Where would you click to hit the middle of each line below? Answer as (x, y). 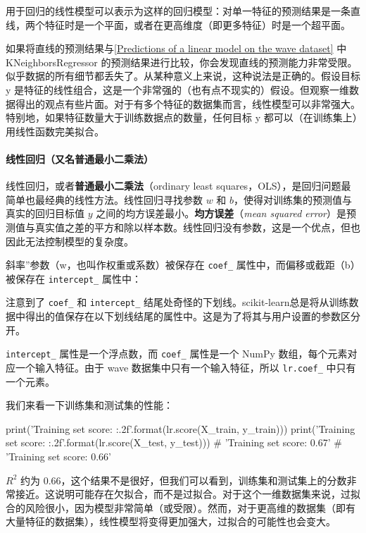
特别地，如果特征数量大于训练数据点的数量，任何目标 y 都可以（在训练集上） (182, 117)
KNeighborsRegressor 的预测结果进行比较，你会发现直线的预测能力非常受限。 (182, 62)
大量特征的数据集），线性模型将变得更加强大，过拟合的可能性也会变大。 (171, 521)
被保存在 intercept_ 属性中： (74, 278)
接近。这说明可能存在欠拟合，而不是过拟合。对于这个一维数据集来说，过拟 (188, 494)
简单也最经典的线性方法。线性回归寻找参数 (104, 199)
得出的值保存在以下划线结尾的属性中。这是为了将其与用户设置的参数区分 (193, 316)
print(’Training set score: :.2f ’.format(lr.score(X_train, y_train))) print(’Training (181, 428)
